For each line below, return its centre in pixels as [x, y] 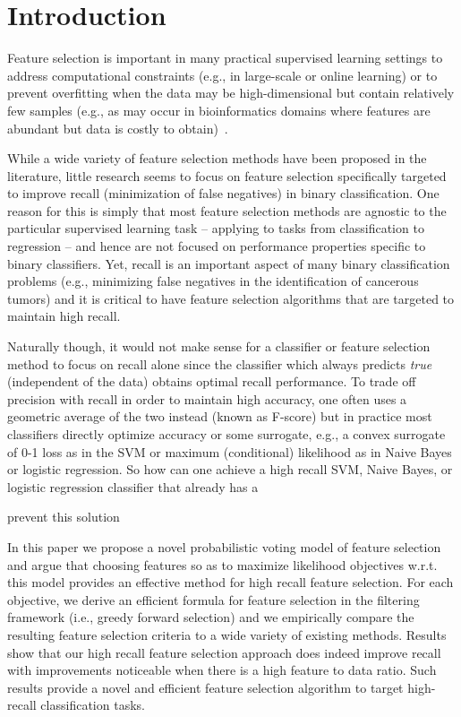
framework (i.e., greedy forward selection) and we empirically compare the [211, 617]
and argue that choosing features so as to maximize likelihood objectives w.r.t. [222, 564]
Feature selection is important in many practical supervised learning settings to [225, 58]
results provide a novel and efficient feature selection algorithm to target [205, 687]
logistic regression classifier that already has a [133, 486]
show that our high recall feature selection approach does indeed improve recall [224, 652]
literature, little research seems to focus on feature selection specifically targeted [227, 175]
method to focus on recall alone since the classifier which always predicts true [220, 363]
